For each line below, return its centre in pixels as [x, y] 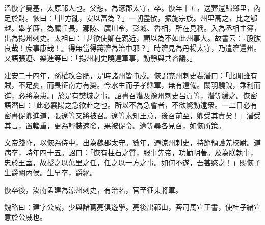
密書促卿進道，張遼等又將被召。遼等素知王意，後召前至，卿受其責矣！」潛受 [132, 115]
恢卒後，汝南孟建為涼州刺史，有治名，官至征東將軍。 [93, 189]
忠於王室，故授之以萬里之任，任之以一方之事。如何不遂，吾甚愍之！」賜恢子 [132, 162]
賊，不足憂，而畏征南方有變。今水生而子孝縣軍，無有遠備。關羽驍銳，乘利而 [132, 85]
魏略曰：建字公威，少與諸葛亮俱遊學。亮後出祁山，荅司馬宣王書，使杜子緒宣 [132, 207]
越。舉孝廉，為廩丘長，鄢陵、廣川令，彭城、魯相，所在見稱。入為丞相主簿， [132, 28]
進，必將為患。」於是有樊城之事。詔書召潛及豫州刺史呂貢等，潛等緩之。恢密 [131, 95]
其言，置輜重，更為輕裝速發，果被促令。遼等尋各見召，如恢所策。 [115, 125]
